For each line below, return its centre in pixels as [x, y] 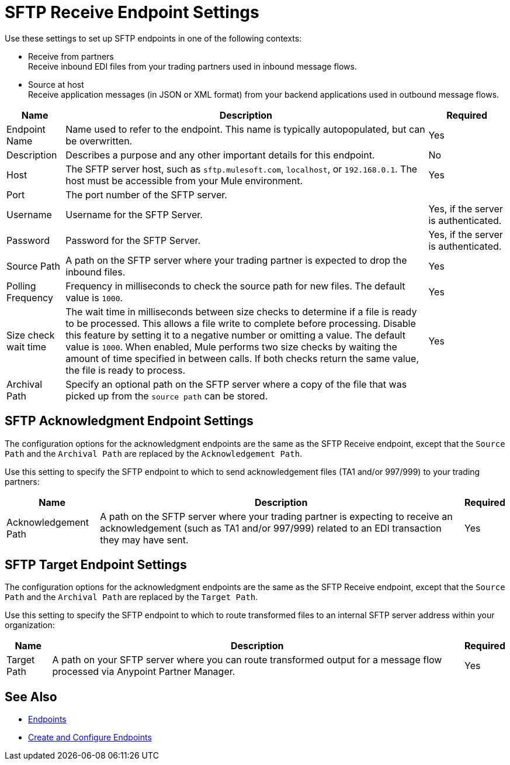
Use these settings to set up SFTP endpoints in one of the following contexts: [153, 38]
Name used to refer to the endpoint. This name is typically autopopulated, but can [245, 129]
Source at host [56, 84]
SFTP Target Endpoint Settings [96, 565]
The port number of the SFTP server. [146, 194]
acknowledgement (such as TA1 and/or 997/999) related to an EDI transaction [271, 528]
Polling [21, 286]
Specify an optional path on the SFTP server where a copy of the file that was [236, 384]
